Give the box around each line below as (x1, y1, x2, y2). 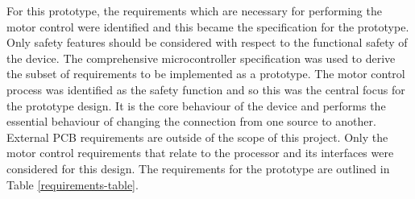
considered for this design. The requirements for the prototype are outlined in (6, 160, 390, 176)
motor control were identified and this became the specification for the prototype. (6, 18, 409, 35)
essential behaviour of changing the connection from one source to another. (6, 113, 376, 130)
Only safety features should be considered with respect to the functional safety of (6, 34, 408, 51)
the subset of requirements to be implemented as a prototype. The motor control (6, 65, 405, 82)
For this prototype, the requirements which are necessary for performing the (6, 2, 382, 19)
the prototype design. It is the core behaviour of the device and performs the (6, 97, 386, 114)
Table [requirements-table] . (6, 176, 139, 193)
